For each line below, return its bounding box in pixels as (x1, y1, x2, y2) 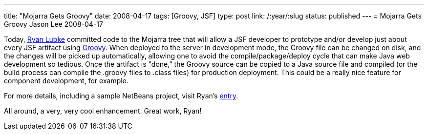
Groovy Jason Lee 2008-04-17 (4, 20, 103, 28)
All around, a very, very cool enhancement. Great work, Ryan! (4, 107, 202, 115)
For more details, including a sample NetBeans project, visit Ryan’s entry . (4, 92, 238, 100)
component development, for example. (4, 77, 128, 85)
